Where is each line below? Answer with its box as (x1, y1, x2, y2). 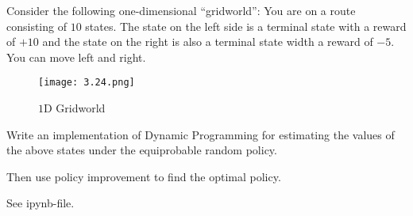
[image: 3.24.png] (38, 77, 135, 89)
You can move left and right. (6, 48, 146, 65)
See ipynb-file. (6, 195, 75, 211)
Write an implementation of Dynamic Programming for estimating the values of (6, 126, 395, 142)
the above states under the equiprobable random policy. (6, 142, 277, 158)
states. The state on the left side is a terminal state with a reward (85, 17, 407, 34)
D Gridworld (44, 100, 106, 116)
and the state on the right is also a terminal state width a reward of (42, 33, 373, 50)
